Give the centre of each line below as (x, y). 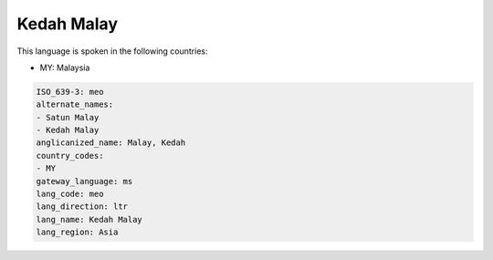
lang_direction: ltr (82, 207)
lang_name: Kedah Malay (89, 219)
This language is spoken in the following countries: (112, 51)
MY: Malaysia (65, 68)
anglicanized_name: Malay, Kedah (111, 143)
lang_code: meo (70, 194)
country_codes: (70, 156)
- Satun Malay (68, 117)
